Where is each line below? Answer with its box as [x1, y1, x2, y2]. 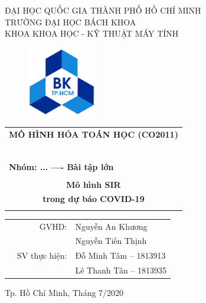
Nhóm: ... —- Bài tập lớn [9, 160, 114, 172]
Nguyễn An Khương [75, 220, 148, 232]
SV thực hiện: [17, 249, 67, 262]
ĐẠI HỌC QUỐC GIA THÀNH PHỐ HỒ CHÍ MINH [5, 4, 201, 16]
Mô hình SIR [66, 178, 121, 190]
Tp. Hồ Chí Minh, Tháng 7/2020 [5, 286, 124, 299]
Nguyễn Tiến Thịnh [75, 234, 147, 247]
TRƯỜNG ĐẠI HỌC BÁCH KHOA [5, 15, 136, 28]
